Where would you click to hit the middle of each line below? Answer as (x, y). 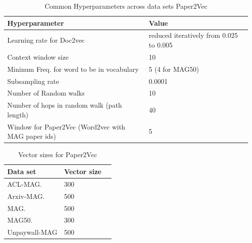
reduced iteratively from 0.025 (193, 35)
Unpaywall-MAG (32, 232)
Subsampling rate (33, 81)
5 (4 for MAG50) (174, 69)
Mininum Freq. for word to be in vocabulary (73, 69)
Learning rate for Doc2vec (46, 40)
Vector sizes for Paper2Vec (58, 154)
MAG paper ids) (32, 136)
